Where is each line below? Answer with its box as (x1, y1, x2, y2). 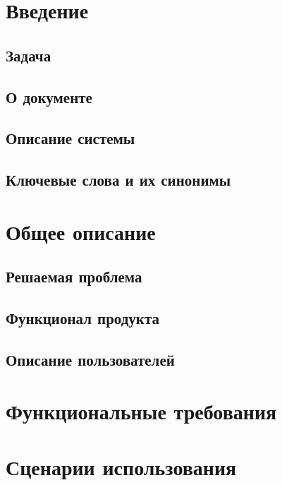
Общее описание (6, 217, 156, 246)
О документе (6, 85, 92, 107)
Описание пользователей (6, 348, 175, 370)
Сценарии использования (6, 452, 237, 481)
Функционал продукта (6, 307, 160, 329)
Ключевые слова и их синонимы (6, 169, 231, 191)
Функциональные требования (6, 397, 277, 426)
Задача (6, 44, 51, 66)
